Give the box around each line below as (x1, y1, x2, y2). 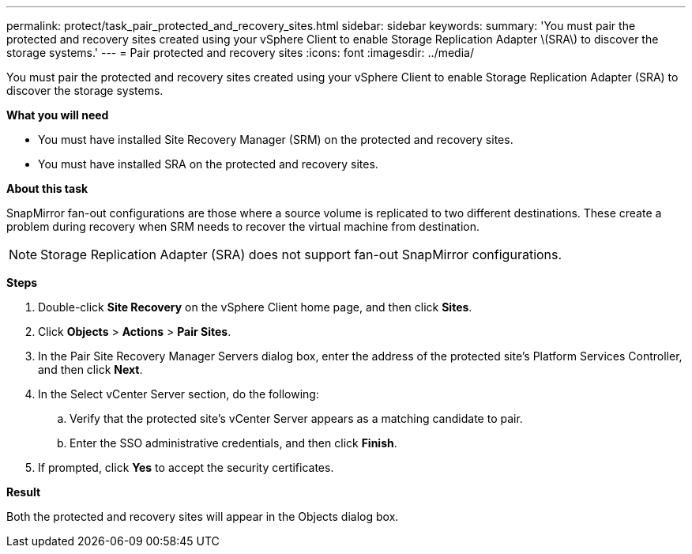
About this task (6, 182, 88, 195)
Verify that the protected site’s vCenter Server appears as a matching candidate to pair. (70, 412, 523, 425)
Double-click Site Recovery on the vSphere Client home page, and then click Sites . (38, 300, 472, 314)
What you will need (6, 108, 109, 122)
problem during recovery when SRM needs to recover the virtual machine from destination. (6, 220, 480, 233)
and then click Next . (38, 363, 143, 376)
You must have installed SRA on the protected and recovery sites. (38, 157, 378, 171)
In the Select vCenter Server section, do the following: (38, 387, 319, 401)
